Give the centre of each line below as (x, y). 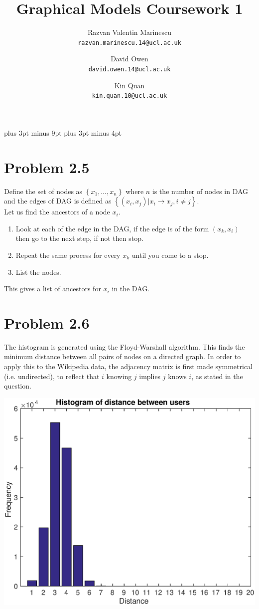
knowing (119, 376)
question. (18, 386)
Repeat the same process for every (68, 255)
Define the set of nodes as (43, 191)
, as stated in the (217, 376)
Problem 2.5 (47, 167)
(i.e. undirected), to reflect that (52, 376)
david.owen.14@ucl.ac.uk (129, 69)
